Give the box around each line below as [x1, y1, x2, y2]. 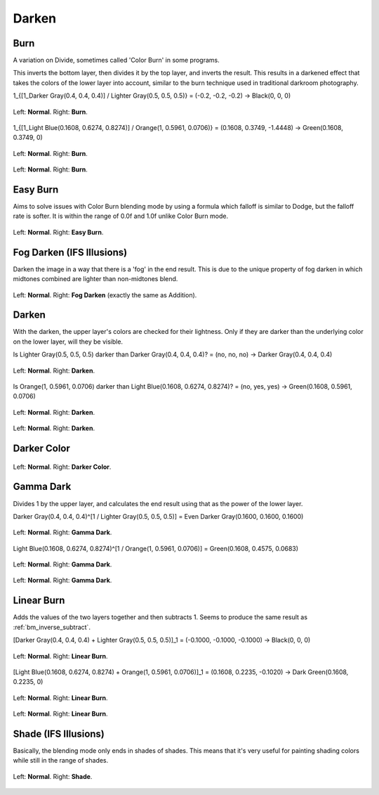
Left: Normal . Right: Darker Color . [13, 463, 112, 471]
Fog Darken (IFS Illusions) [13, 246, 128, 258]
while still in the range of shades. [13, 756, 109, 765]
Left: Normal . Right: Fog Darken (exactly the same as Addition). [13, 290, 197, 299]
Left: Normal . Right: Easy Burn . [13, 228, 104, 236]
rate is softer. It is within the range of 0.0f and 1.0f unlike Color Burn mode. [13, 212, 228, 221]
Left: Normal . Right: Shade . [13, 772, 93, 780]
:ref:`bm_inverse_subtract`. [13, 623, 91, 631]
